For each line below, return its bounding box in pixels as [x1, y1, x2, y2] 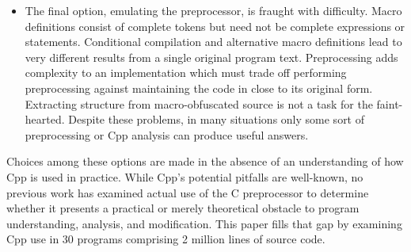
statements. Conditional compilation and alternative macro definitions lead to [25, 33, 402, 50]
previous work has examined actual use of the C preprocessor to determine [6, 184, 369, 200]
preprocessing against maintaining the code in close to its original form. [25, 79, 373, 96]
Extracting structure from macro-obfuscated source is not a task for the [25, 95, 373, 112]
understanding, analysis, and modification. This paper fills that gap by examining [6, 215, 402, 231]
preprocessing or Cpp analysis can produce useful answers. [25, 126, 309, 143]
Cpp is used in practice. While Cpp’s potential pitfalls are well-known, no [6, 168, 363, 185]
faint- [376, 95, 403, 112]
